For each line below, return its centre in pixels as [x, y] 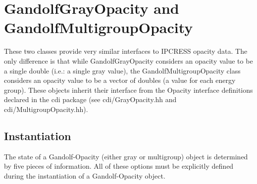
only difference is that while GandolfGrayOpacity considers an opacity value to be [128, 60]
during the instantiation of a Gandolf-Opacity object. [85, 175]
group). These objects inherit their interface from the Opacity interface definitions [128, 90]
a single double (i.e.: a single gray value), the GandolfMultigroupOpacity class [122, 70]
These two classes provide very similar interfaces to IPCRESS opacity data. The [126, 51]
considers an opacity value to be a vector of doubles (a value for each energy [120, 80]
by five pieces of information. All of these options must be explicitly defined [119, 166]
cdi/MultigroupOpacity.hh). [46, 109]
